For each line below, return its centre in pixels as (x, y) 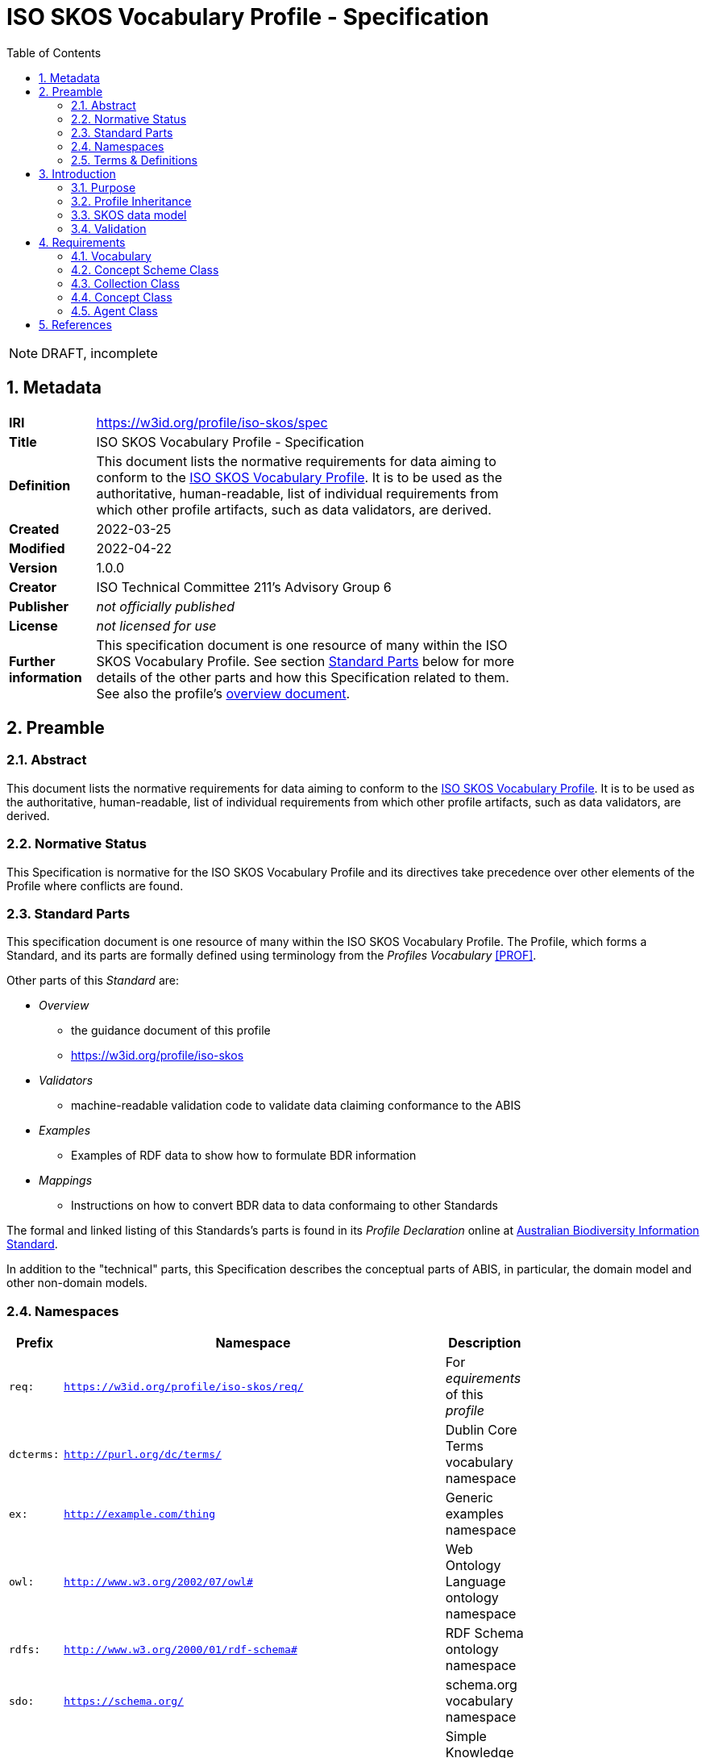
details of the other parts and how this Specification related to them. (303, 677)
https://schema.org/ (124, 1701)
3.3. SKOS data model (129, 215)
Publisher (39, 606)
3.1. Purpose (104, 187)
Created (34, 529)
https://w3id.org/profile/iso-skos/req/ (184, 1386)
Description (485, 1343)
